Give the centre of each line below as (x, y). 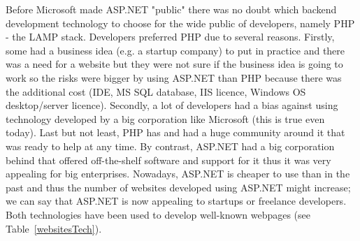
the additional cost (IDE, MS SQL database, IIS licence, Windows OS (156, 91)
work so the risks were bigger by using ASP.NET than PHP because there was (174, 77)
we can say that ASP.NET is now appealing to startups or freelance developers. (176, 201)
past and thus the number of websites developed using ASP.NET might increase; (178, 187)
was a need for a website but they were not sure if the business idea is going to (174, 64)
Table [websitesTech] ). (54, 228)
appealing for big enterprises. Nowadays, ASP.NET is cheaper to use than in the (178, 174)
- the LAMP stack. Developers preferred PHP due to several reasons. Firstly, (170, 37)
